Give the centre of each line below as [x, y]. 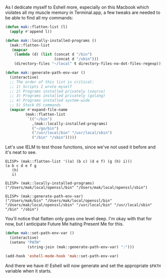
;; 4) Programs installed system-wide [50, 101]
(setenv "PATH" [25, 242]
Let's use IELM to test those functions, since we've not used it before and [80, 147]
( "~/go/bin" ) [45, 128]
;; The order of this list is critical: [52, 82]
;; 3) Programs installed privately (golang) [58, 96]
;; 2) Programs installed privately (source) [58, 91]
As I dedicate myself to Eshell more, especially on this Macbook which [77, 7]
